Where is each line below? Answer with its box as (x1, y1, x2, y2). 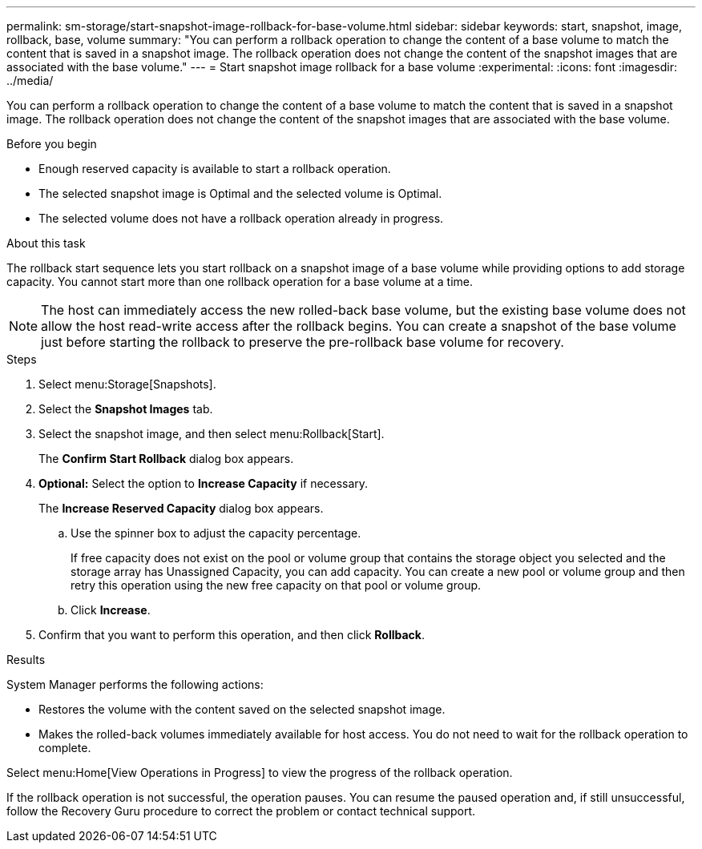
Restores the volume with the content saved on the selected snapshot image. (38, 702, 446, 716)
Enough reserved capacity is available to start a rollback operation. (38, 162, 391, 175)
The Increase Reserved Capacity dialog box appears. (38, 501, 324, 515)
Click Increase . (71, 603, 151, 617)
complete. (38, 741, 91, 754)
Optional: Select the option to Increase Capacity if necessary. (38, 477, 369, 490)
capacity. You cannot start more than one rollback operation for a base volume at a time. (6, 275, 474, 288)
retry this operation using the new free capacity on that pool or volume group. (71, 578, 482, 592)
